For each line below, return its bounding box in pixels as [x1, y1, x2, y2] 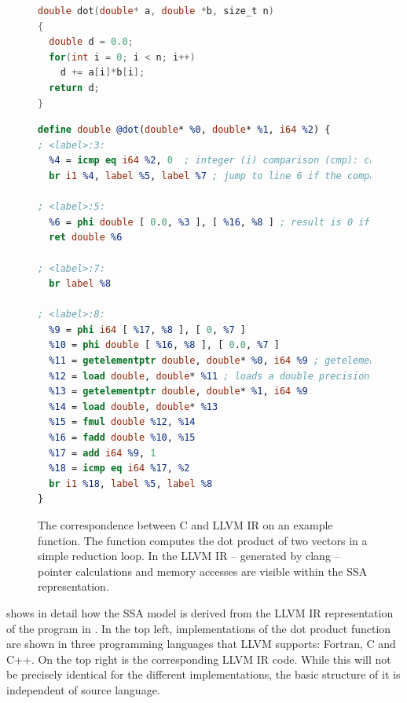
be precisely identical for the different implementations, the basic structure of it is [6, 666, 401, 683]
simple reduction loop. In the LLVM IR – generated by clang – [38, 547, 340, 564]
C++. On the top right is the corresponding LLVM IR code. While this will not [6, 650, 391, 667]
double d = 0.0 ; [49, 36, 134, 48]
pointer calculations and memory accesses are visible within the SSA [38, 562, 368, 579]
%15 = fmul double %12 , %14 [49, 416, 196, 428]
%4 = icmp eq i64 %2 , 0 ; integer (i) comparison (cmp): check [49, 155, 393, 167]
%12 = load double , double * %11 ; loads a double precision [49, 370, 370, 382]
